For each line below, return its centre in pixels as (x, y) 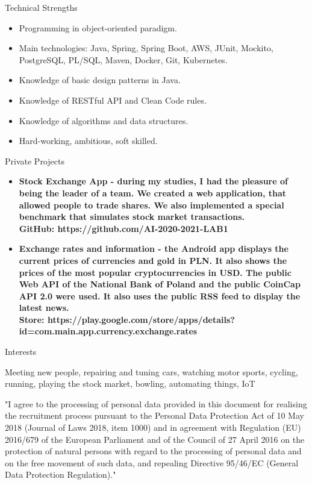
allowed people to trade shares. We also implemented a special (151, 205)
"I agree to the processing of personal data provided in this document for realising (156, 403)
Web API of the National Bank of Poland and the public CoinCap (160, 284)
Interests (21, 352)
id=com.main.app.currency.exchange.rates (108, 331)
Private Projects (35, 161)
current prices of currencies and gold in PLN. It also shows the (153, 260)
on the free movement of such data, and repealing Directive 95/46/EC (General (152, 462)
